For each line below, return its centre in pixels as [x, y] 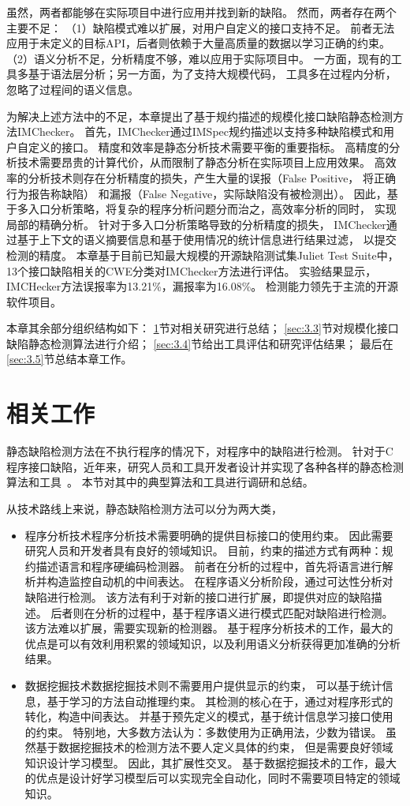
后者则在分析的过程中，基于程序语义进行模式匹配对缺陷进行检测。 [222, 612]
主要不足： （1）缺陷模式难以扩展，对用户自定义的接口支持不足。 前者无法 [201, 27]
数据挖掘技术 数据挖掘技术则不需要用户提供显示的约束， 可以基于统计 [203, 685]
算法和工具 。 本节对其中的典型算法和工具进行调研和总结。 [160, 482]
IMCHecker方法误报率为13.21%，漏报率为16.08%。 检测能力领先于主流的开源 [203, 286]
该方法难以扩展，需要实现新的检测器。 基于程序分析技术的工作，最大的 [209, 628]
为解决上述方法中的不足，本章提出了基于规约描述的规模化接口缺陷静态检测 [199, 116]
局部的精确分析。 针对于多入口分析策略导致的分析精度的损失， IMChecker [196, 224]
